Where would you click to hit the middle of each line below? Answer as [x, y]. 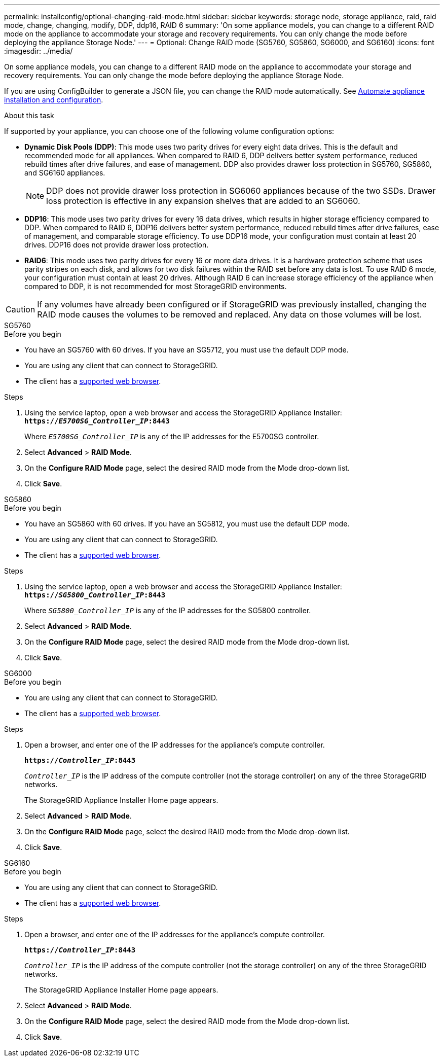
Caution [21, 309]
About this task [29, 115]
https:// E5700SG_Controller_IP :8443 [97, 421]
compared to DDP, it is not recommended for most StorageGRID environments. [156, 286]
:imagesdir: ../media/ [39, 51]
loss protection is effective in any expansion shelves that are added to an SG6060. [203, 201]
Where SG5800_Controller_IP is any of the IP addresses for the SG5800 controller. [168, 610]
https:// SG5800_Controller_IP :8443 [95, 595]
